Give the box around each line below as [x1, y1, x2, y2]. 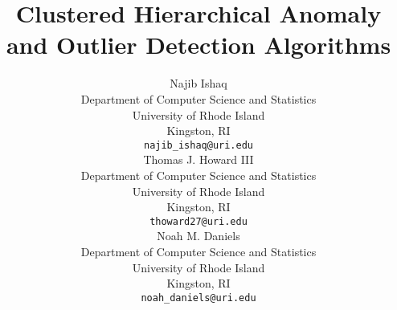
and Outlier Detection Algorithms [6, 28, 391, 61]
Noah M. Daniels [157, 227, 240, 244]
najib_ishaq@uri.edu [143, 139, 254, 151]
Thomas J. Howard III [143, 151, 254, 168]
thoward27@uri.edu [149, 215, 248, 227]
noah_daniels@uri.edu [141, 292, 256, 304]
